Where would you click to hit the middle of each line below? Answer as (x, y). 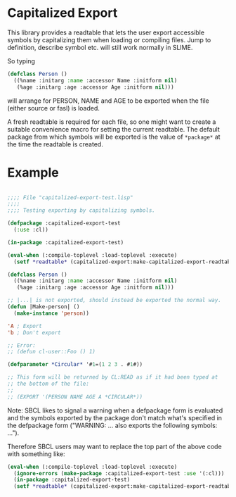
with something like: (36, 454)
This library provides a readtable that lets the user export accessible (106, 32)
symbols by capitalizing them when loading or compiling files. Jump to (109, 39)
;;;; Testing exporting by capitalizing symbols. (81, 210)
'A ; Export (25, 326)
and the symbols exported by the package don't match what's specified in (115, 417)
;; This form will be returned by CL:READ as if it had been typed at (113, 377)
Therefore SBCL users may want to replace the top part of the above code (115, 446)
